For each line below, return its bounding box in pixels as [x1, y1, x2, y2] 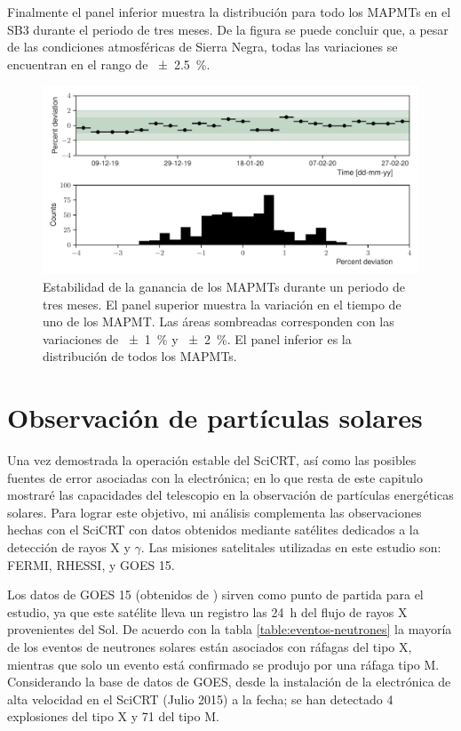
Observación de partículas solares [7, 399, 423, 436]
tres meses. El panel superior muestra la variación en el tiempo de [43, 294, 401, 313]
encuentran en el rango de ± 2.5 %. [7, 54, 211, 73]
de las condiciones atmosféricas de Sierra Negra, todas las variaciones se [7, 37, 398, 56]
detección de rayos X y [7, 538, 131, 557]
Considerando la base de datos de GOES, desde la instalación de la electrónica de [7, 672, 451, 691]
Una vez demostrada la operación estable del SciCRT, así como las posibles [7, 451, 417, 470]
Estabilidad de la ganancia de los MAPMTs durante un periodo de [43, 277, 405, 295]
